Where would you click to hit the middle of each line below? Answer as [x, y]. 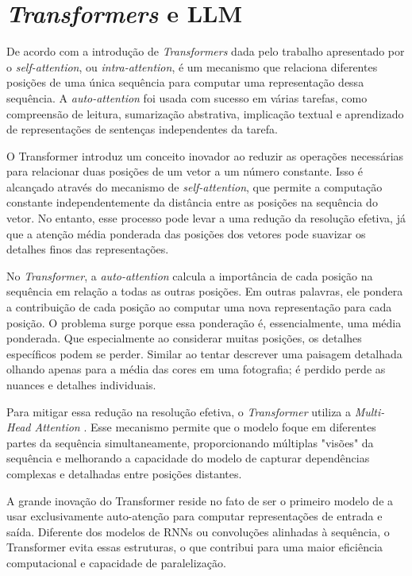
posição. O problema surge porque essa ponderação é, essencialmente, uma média [204, 322]
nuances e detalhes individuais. [81, 385]
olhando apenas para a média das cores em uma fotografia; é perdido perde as [196, 369]
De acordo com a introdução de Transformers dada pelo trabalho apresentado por [206, 51]
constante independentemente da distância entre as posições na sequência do [192, 202]
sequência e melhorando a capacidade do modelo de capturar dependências [188, 458]
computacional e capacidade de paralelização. [116, 562]
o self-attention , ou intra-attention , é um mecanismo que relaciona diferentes [192, 66]
